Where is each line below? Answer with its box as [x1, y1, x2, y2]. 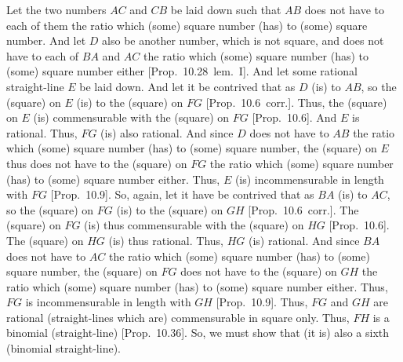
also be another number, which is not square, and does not [102, 32, 384, 49]
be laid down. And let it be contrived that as [79, 78, 296, 94]
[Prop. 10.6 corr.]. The [248, 201, 359, 218]
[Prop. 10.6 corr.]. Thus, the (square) [205, 93, 387, 110]
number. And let [6, 32, 86, 49]
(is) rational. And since [248, 232, 360, 248]
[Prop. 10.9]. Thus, [216, 294, 308, 310]
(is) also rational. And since [100, 124, 234, 141]
